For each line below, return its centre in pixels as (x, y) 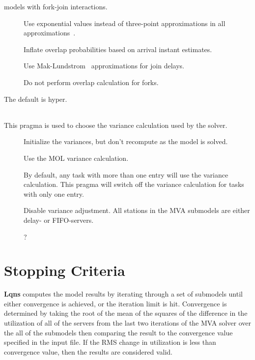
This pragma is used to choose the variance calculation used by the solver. (116, 125)
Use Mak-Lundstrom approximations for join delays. (104, 66)
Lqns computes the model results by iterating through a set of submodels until (123, 294)
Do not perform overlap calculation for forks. (91, 82)
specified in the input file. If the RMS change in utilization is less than (110, 342)
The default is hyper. (36, 99)
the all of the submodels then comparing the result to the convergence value (118, 332)
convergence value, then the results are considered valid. (88, 351)
